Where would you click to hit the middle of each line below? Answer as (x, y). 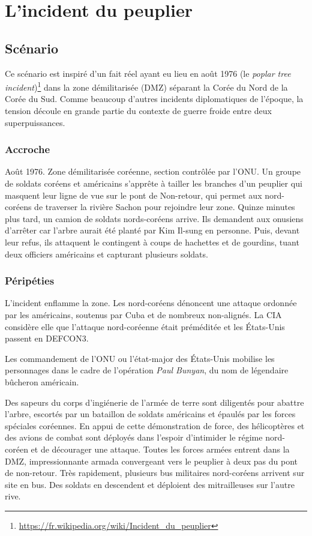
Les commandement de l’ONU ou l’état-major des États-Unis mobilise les (140, 358)
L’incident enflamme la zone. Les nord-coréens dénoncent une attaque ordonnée (151, 303)
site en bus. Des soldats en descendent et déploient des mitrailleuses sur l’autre (150, 484)
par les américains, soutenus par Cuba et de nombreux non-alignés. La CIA (143, 314)
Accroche (28, 149)
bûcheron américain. (42, 381)
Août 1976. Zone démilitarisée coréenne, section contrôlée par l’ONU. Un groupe (153, 171)
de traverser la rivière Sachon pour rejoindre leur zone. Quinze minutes (165, 207)
